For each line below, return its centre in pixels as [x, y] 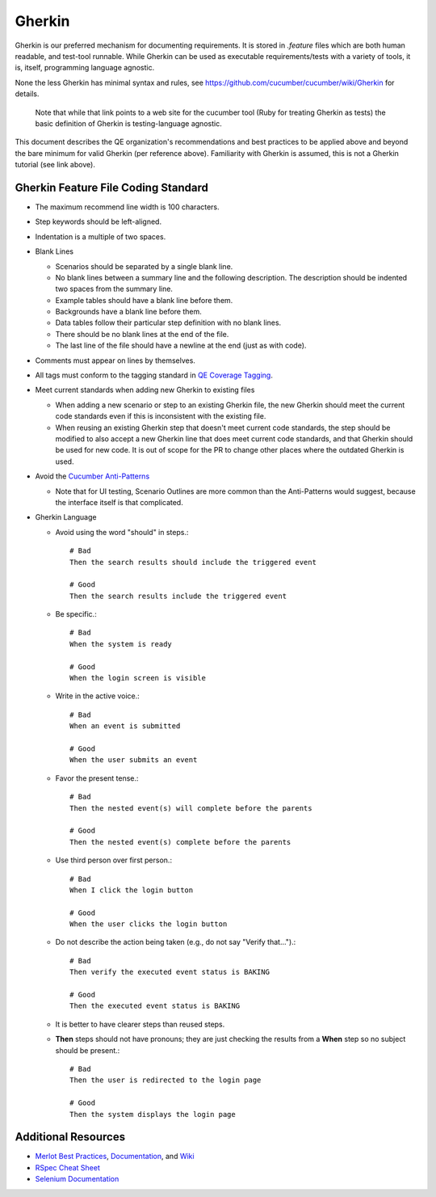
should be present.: [88, 1050]
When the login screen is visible [138, 678]
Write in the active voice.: [98, 696]
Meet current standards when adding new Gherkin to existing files [145, 390]
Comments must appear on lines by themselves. [115, 360]
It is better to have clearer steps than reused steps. [140, 1024]
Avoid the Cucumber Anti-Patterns [92, 476]
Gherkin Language [66, 517]
